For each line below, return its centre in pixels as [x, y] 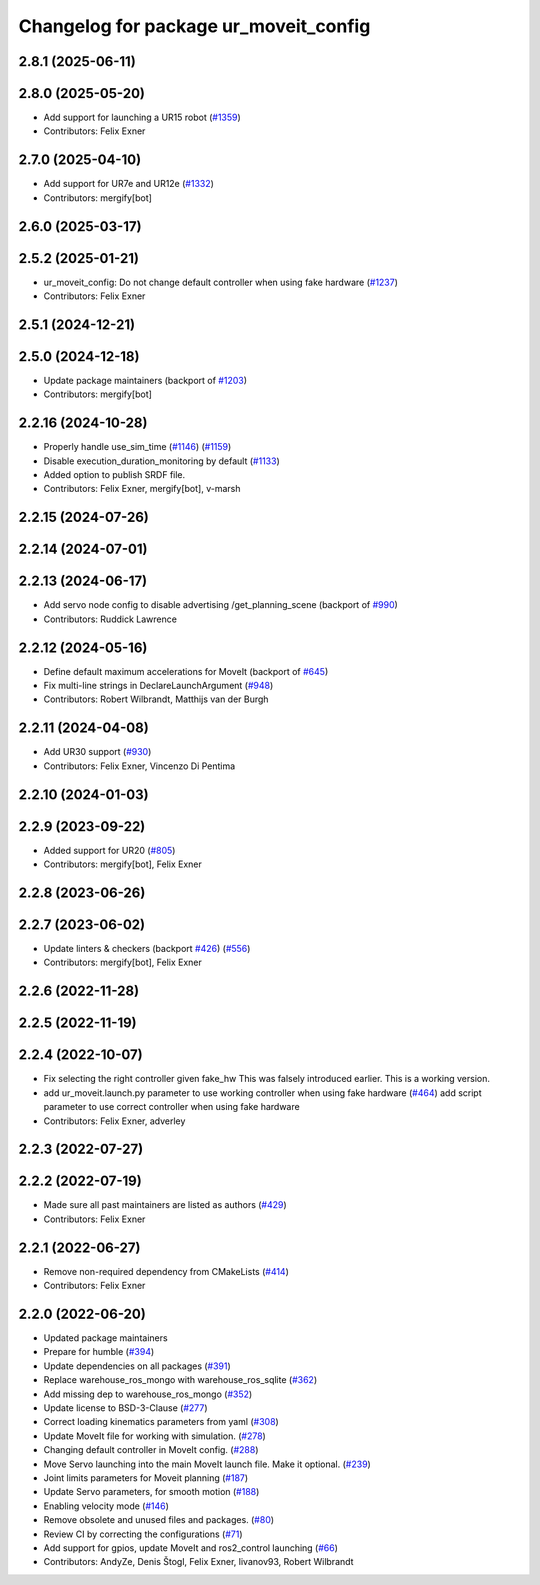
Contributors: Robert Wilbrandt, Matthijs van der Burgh [156, 699]
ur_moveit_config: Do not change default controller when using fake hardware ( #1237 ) [221, 282]
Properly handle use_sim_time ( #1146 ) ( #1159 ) [137, 447]
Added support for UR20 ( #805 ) [109, 850]
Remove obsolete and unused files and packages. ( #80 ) [159, 1520]
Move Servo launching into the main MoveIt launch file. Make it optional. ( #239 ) [207, 1464]
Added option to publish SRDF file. [114, 475]
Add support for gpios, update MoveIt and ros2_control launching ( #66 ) [191, 1547]
